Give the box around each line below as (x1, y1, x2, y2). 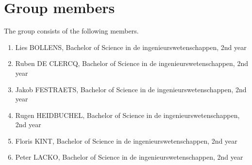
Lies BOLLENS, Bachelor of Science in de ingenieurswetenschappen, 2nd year (15, 42, 247, 52)
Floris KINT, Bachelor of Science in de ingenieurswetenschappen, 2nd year (15, 135, 237, 146)
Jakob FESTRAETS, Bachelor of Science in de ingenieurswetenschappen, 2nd (15, 84, 247, 94)
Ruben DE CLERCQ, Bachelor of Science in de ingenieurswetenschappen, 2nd (15, 58, 248, 68)
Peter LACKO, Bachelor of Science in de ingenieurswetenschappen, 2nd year (15, 152, 243, 162)
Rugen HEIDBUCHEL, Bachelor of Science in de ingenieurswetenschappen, (15, 110, 240, 120)
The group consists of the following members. (4, 26, 139, 36)
